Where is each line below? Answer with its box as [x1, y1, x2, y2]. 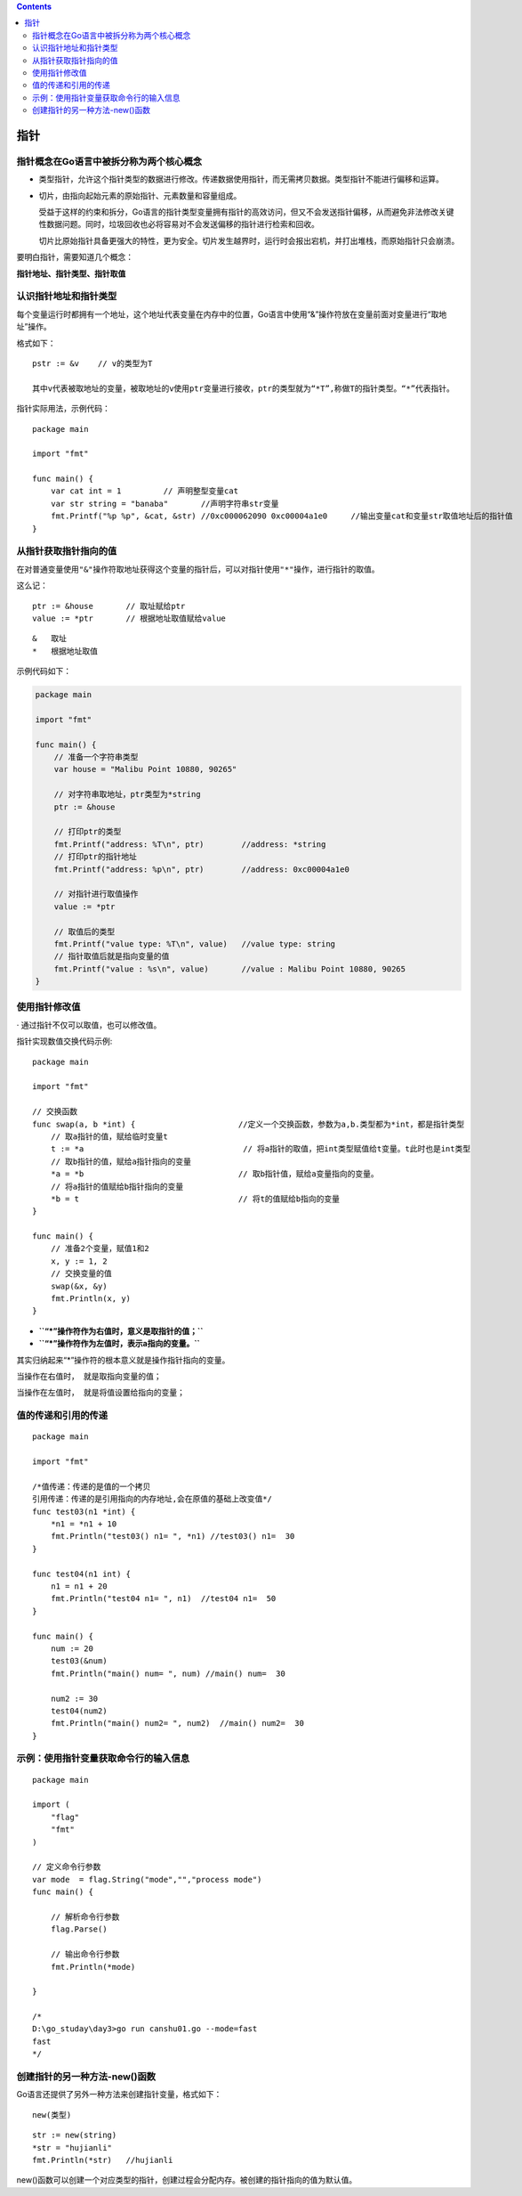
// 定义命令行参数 [32, 1862, 101, 1872]
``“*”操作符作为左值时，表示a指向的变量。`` [38, 1338, 200, 1349]
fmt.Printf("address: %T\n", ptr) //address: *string [53, 839, 326, 850]
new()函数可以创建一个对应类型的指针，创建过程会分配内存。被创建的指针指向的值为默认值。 [16, 2175, 357, 2185]
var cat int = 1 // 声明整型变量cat [50, 486, 239, 496]
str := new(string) [32, 2130, 117, 2141]
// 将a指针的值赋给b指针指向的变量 [50, 1181, 184, 1192]
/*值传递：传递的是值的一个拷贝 [32, 1481, 151, 1492]
